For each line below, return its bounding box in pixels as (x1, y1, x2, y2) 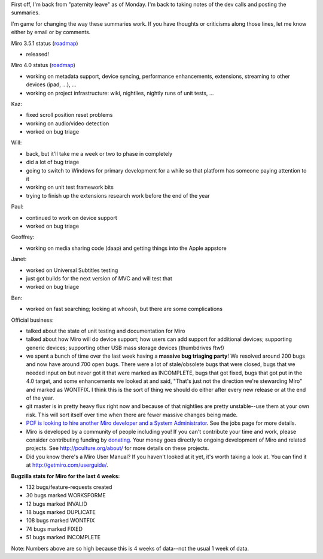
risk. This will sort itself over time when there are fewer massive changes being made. (26, 411, 238, 418)
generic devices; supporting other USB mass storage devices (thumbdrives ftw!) (26, 344, 224, 351)
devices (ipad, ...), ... (26, 81, 77, 88)
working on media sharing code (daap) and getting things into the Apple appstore (26, 244, 227, 252)
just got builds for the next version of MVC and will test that (26, 274, 173, 282)
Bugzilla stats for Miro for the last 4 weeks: (11, 472, 120, 479)
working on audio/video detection (26, 120, 109, 127)
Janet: (11, 255, 27, 263)
